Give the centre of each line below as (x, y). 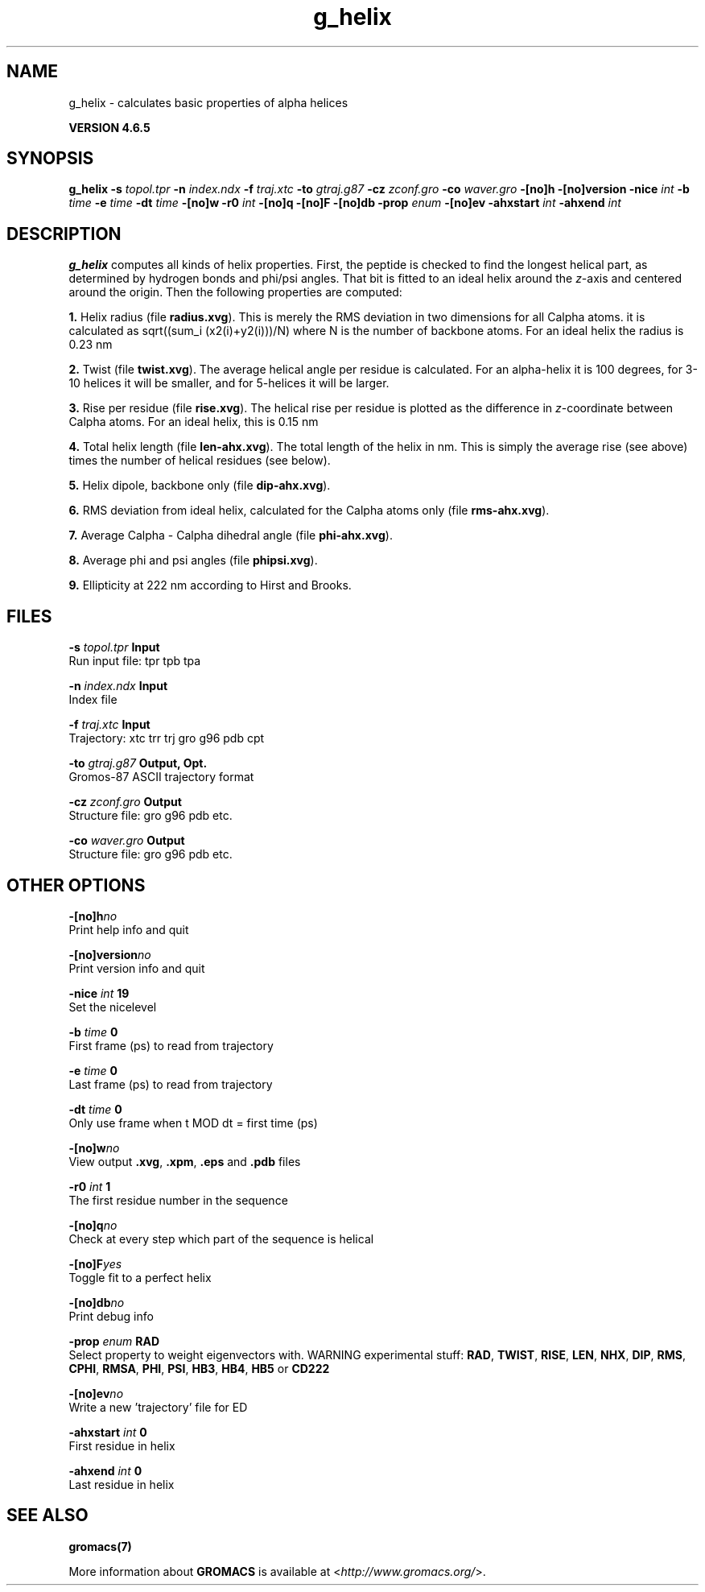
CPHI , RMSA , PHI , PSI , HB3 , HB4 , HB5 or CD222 (199, 1368)
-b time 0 (93, 1032)
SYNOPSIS (50, 159)
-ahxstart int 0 (108, 1432)
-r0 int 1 (90, 1186)
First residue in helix (122, 1445)
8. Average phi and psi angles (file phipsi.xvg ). (193, 560)
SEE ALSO (47, 1516)
